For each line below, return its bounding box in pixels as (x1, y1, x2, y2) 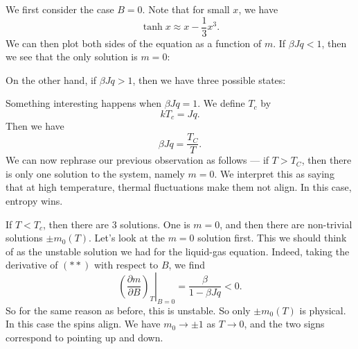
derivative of (6, 257, 58, 272)
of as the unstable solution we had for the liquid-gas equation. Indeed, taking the (6, 244, 350, 258)
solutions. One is (120, 216, 190, 231)
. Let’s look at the (89, 230, 165, 245)
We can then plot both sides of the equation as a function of (6, 35, 262, 50)
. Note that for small (142, 2, 230, 16)
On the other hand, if (6, 72, 97, 87)
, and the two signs (244, 316, 325, 331)
